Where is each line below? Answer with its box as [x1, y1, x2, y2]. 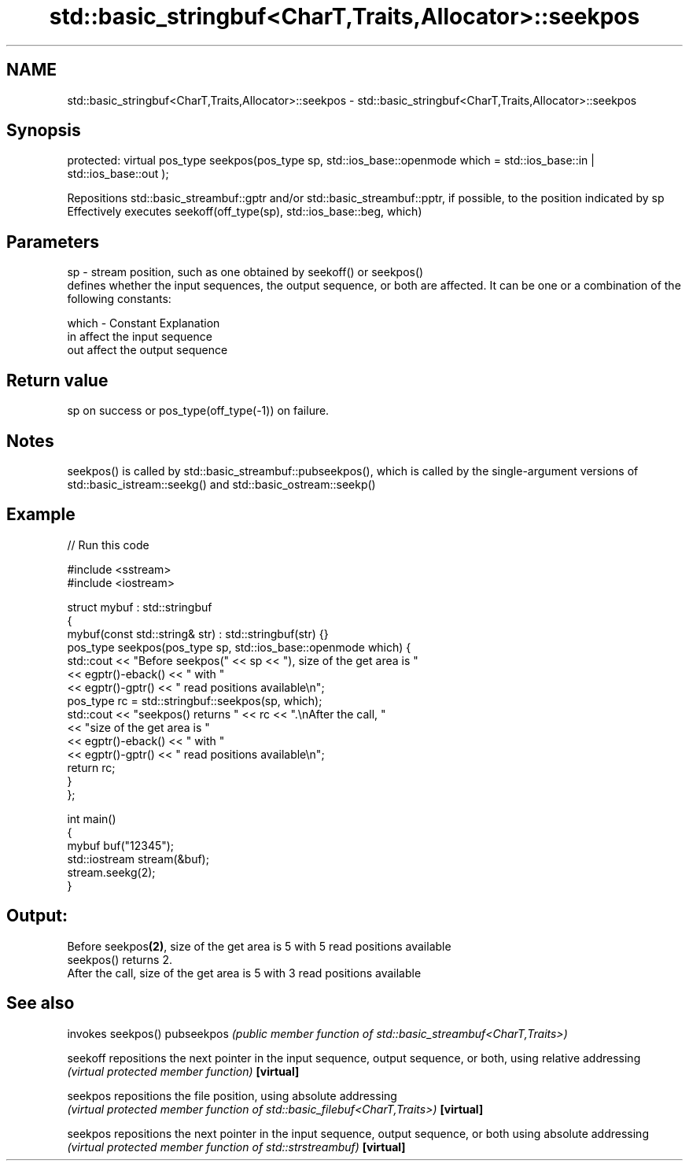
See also [6, 993, 75, 1014]
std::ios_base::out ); [67, 167, 169, 181]
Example [6, 504, 76, 525]
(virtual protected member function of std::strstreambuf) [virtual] [67, 1139, 406, 1154]
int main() [67, 811, 116, 825]
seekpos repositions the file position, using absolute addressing [67, 1088, 397, 1102]
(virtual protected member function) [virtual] [67, 1064, 300, 1078]
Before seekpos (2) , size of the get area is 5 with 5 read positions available [67, 939, 451, 953]
